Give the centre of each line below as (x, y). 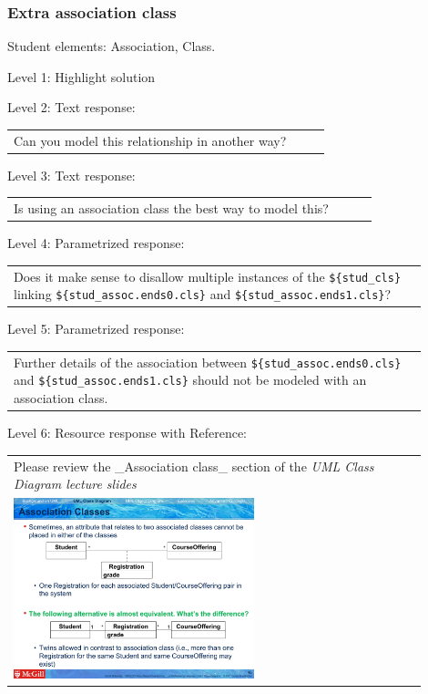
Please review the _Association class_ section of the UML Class (194, 466)
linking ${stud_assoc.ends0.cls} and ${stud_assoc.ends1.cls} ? (203, 294)
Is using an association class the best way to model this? (171, 208)
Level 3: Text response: (71, 175)
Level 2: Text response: (71, 107)
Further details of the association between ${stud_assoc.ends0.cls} (208, 362)
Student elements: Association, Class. (112, 46)
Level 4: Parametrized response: (96, 243)
